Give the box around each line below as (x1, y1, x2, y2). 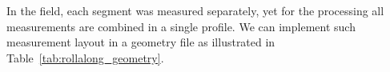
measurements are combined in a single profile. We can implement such (6, 18, 356, 34)
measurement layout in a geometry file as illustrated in (6, 34, 275, 50)
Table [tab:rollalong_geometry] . (6, 49, 164, 66)
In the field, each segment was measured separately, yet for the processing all (6, 2, 384, 18)
